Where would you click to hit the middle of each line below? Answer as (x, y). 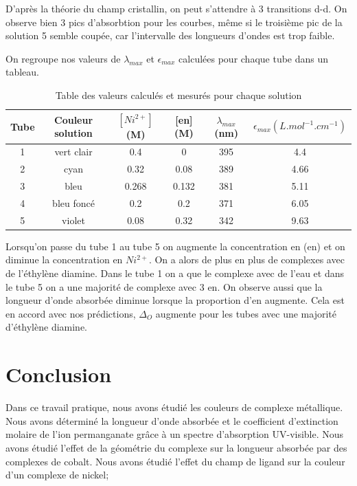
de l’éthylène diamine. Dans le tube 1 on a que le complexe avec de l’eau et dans (175, 273)
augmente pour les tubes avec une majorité (246, 313)
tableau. (23, 72)
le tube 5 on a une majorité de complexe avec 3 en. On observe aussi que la (164, 286)
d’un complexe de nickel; (57, 475)
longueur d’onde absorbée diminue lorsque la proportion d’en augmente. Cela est (175, 300)
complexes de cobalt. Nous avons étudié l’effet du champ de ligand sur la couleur (175, 461)
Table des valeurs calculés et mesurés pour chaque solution (178, 95)
